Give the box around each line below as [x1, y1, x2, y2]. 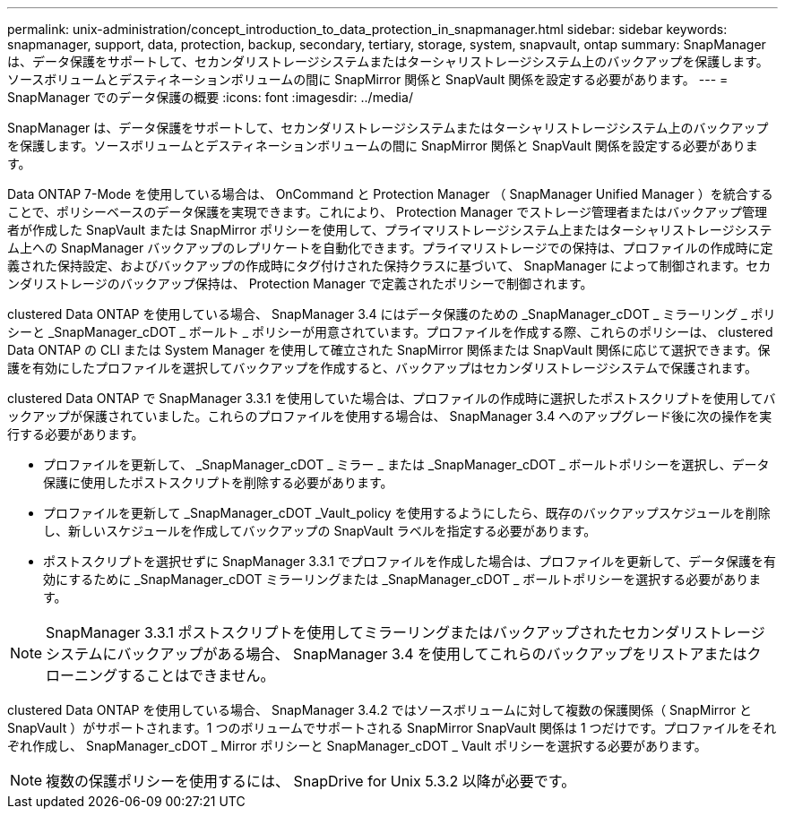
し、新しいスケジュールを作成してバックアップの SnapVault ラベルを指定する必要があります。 [43, 523, 597, 538]
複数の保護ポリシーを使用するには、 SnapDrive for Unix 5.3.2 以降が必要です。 [46, 772, 576, 790]
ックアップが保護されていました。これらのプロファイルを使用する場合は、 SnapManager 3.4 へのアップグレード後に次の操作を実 [7, 408, 772, 424]
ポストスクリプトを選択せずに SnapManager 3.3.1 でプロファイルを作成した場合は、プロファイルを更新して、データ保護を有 [43, 554, 776, 569]
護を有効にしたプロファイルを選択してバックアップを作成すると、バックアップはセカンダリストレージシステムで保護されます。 [7, 360, 757, 375]
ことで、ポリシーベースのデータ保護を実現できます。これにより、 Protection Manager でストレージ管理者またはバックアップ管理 [7, 204, 767, 219]
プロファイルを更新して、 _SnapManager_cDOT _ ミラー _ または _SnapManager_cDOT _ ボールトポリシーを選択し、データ [43, 457, 770, 472]
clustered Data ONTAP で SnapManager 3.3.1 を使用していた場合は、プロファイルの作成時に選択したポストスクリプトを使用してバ [7, 391, 776, 406]
